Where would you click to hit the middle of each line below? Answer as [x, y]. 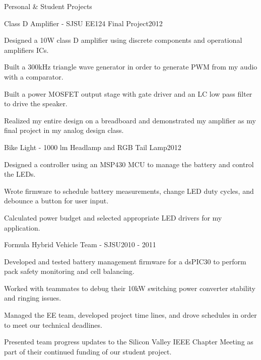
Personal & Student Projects [48, 6]
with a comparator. [34, 76]
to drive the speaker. [36, 103]
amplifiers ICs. [26, 50]
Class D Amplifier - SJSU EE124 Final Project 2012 [83, 23]
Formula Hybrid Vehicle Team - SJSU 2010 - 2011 [80, 244]
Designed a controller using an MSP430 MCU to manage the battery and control [129, 164]
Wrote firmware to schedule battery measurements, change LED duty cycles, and [129, 191]
